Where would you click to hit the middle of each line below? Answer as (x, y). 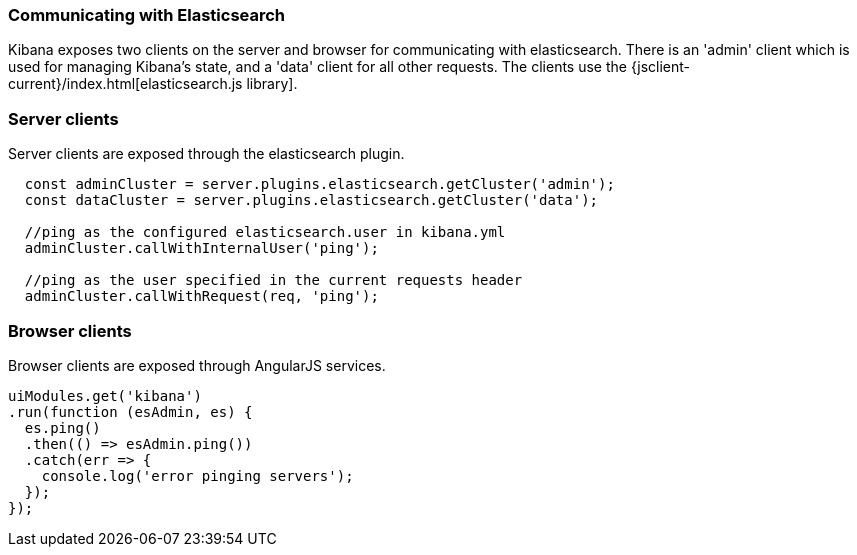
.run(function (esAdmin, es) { (130, 411)
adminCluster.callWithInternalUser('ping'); (201, 248)
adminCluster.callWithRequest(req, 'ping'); (201, 296)
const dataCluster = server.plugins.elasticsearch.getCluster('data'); (311, 200)
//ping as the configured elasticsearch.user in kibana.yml (265, 232)
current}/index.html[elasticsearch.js (125, 84)
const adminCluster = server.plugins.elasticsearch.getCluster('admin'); (319, 184)
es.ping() (62, 427)
